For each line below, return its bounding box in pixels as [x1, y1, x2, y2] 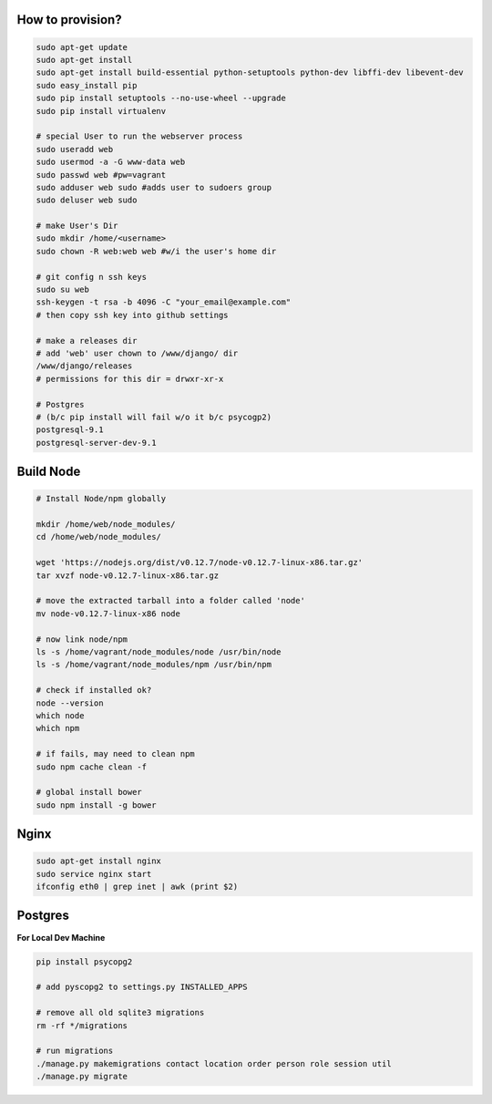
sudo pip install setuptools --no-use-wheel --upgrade [36, 93, 286, 104]
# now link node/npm [36, 634, 128, 645]
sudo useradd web [36, 144, 114, 154]
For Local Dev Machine [16, 932, 106, 943]
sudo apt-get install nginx [36, 856, 161, 866]
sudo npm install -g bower [36, 800, 157, 810]
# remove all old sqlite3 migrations [36, 1007, 205, 1018]
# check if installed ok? [36, 685, 152, 696]
